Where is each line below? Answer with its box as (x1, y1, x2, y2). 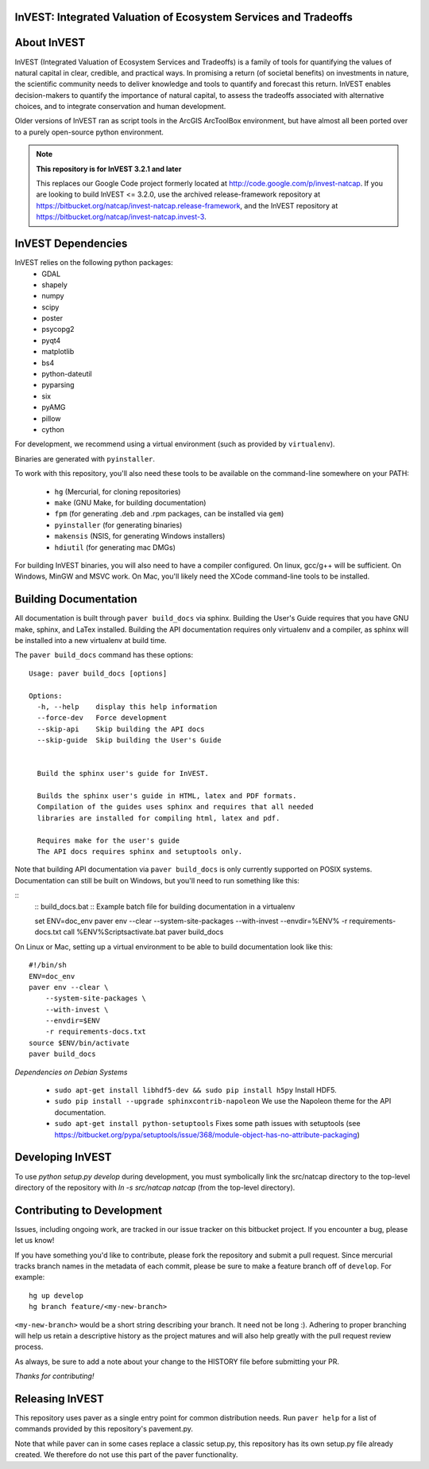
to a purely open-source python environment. (14, 127, 164, 137)
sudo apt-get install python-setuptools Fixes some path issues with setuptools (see (54, 1119, 361, 1128)
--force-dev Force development (37, 713, 168, 723)
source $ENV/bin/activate (29, 1038, 130, 1047)
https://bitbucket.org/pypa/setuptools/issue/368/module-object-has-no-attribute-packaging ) (54, 1130, 361, 1140)
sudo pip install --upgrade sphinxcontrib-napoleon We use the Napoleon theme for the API (54, 1097, 392, 1106)
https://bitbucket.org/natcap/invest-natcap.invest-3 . (36, 212, 207, 222)
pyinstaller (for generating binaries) (54, 520, 183, 529)
